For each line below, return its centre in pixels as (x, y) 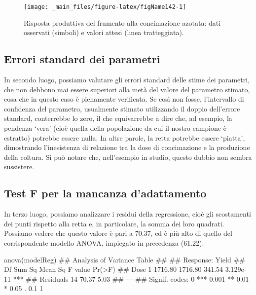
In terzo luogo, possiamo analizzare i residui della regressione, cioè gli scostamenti (128, 214)
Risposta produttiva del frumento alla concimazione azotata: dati (122, 22)
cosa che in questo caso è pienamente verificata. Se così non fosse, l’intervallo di (124, 99)
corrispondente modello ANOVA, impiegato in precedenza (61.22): (104, 242)
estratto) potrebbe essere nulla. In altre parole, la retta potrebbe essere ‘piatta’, (125, 137)
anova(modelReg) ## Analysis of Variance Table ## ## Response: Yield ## (125, 259)
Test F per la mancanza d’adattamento (105, 193)
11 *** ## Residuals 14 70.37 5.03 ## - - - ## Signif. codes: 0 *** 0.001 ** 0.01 (127, 278)
